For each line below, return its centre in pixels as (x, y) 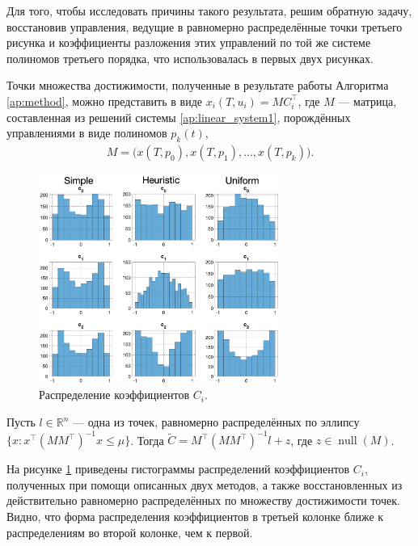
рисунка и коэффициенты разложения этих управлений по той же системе (189, 42)
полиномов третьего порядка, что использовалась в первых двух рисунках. (190, 58)
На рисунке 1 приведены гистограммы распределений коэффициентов (178, 469)
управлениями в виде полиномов (87, 133)
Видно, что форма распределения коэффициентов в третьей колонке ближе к (195, 516)
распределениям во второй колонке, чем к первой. (130, 532)
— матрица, (367, 101)
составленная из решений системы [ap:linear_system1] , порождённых (179, 117)
